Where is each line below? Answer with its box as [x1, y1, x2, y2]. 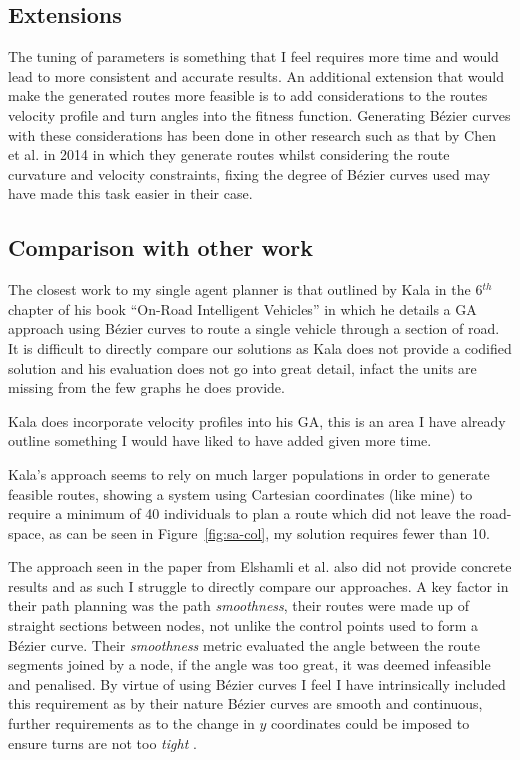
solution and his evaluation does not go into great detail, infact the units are [8, 357, 477, 378]
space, [8, 522, 45, 543]
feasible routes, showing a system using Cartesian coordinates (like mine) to [8, 483, 473, 504]
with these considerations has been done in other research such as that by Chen [8, 124, 496, 145]
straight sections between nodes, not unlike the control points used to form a [8, 615, 478, 636]
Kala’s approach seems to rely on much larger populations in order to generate [8, 463, 490, 484]
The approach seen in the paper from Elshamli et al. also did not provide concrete [8, 556, 512, 577]
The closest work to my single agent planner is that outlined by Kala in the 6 [8, 279, 483, 300]
